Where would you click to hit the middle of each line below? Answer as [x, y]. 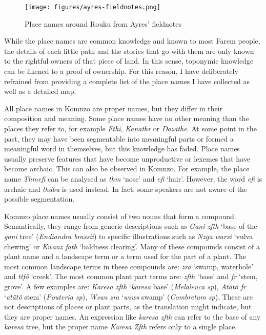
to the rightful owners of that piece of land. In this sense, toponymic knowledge [129, 61]
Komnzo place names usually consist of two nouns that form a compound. [120, 216]
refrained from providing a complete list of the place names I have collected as [127, 81]
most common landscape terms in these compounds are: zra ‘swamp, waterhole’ [129, 266]
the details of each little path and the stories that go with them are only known [129, 51]
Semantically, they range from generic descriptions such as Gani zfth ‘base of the [131, 226]
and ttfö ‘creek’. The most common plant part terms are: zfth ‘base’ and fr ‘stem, [131, 276]
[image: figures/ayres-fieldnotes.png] [93, 7]
